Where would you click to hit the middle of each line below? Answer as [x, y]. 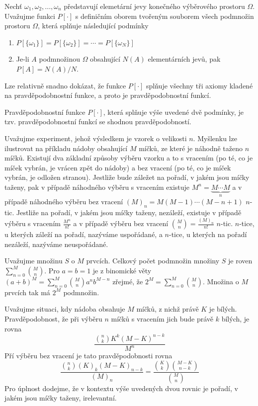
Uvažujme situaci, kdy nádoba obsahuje [65, 309]
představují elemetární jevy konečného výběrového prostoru [154, 6]
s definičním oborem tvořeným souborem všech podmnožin [165, 16]
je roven [240, 261]
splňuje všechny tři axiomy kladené [200, 85]
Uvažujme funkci [30, 16]
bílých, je [235, 318]
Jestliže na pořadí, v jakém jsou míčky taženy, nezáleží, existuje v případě [129, 212]
